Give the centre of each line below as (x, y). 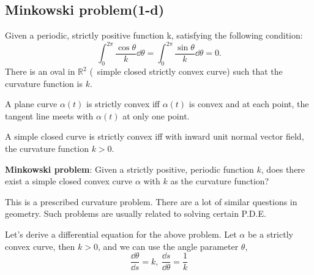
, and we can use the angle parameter (168, 246)
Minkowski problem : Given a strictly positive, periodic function (129, 169)
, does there (283, 169)
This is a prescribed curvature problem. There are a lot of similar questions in (151, 201)
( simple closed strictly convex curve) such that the (186, 71)
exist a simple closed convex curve (69, 181)
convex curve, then (40, 246)
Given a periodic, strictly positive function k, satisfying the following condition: (154, 35)
